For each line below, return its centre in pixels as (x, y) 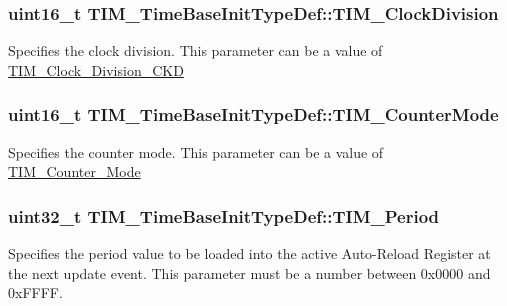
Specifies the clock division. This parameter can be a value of (195, 50)
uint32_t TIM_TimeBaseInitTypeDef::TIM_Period (224, 215)
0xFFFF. (35, 292)
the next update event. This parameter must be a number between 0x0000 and (249, 272)
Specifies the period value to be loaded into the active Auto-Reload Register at (249, 253)
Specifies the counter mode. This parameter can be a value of (196, 151)
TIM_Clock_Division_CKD (96, 69)
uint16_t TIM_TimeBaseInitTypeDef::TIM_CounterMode (253, 114)
